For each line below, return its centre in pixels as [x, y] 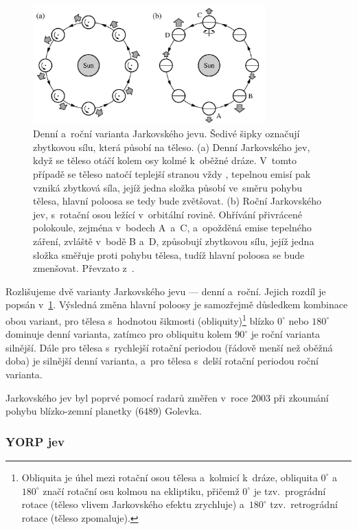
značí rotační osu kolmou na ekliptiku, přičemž [141, 491]
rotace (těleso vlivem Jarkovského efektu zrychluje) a [133, 504]
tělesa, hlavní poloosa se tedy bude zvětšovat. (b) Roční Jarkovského [177, 201]
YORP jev [35, 441]
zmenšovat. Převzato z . [84, 268]
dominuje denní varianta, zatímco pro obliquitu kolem [119, 334]
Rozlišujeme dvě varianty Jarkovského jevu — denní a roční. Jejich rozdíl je [166, 291]
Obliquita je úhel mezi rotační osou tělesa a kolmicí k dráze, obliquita [170, 477]
